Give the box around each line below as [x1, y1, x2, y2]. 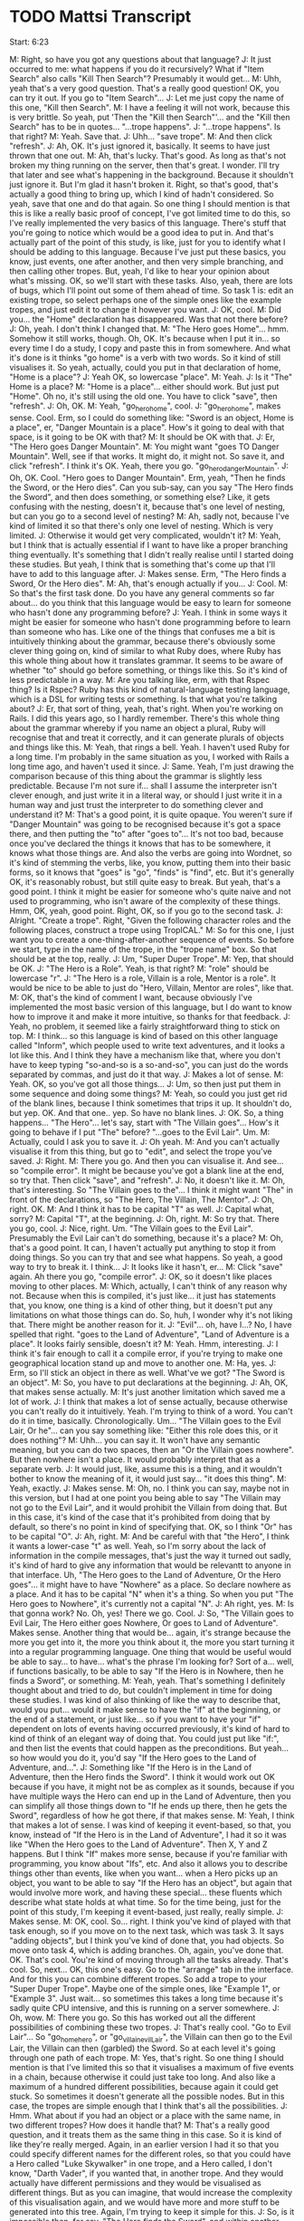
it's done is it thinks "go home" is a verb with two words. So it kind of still [9, 351, 281, 363]
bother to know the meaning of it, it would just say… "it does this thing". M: [9, 1473, 287, 1484]
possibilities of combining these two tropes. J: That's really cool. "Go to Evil [9, 2022, 291, 2033]
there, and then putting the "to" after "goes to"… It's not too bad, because [9, 828, 284, 839]
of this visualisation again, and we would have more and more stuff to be [9, 2197, 280, 2207]
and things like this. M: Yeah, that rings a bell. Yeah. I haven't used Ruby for [9, 741, 290, 753]
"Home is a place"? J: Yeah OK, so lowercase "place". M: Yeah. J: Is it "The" [9, 371, 292, 382]
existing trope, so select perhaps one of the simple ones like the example [9, 294, 282, 305]
